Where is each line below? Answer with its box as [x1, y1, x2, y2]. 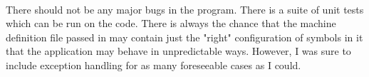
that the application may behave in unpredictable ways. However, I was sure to [6, 43, 351, 58]
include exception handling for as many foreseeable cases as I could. [6, 57, 301, 72]
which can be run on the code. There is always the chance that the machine [6, 16, 336, 31]
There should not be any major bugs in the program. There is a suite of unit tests [6, 1, 364, 16]
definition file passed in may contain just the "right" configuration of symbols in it [6, 29, 363, 44]
